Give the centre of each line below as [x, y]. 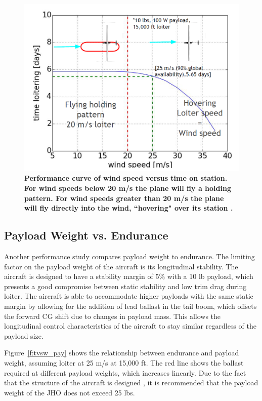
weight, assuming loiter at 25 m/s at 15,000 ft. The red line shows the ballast [124, 362]
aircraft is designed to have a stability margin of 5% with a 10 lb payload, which [129, 276]
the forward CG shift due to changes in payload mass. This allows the [113, 316]
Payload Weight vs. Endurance [86, 235]
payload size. [24, 335]
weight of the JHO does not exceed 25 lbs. [70, 392]
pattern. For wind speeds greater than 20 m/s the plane [124, 198]
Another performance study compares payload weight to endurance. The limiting [129, 256]
